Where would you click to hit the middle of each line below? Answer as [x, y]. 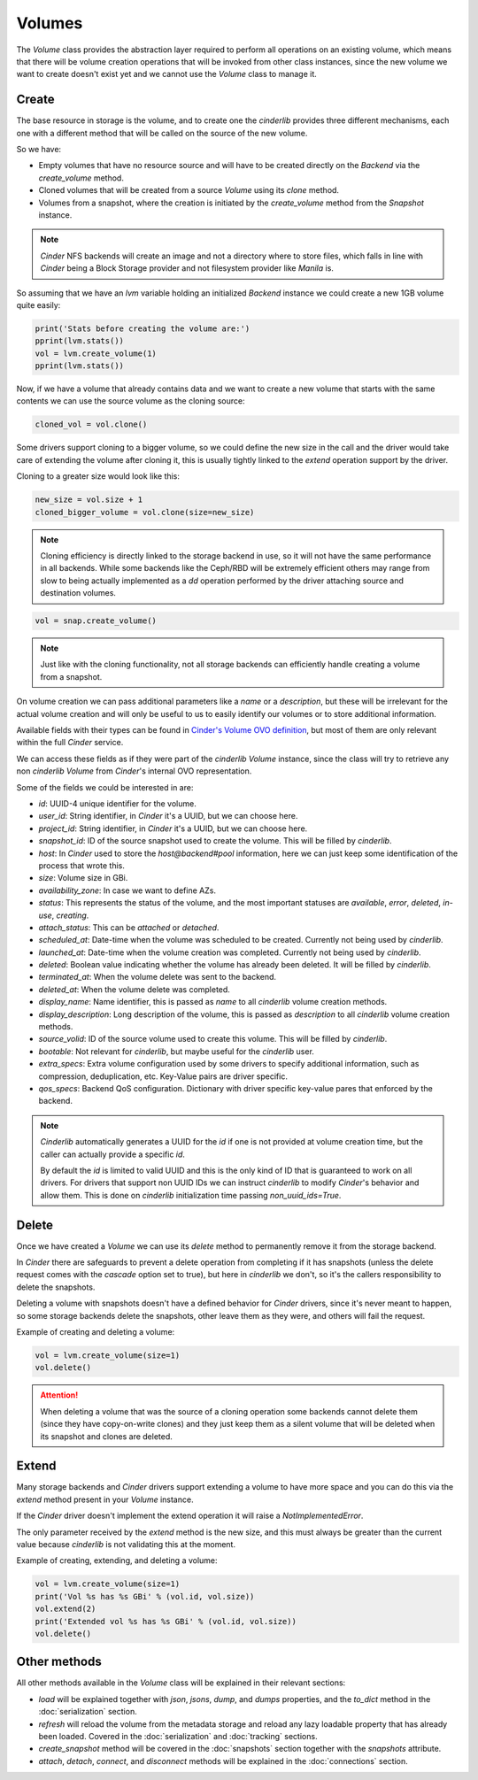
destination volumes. [78, 593]
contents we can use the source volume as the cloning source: [131, 401]
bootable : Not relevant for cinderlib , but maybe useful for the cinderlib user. [176, 1051]
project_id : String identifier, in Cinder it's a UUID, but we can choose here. [173, 828]
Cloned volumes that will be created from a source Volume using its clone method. [189, 190]
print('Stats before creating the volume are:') [143, 328]
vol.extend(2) [66, 1609]
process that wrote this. [82, 865]
